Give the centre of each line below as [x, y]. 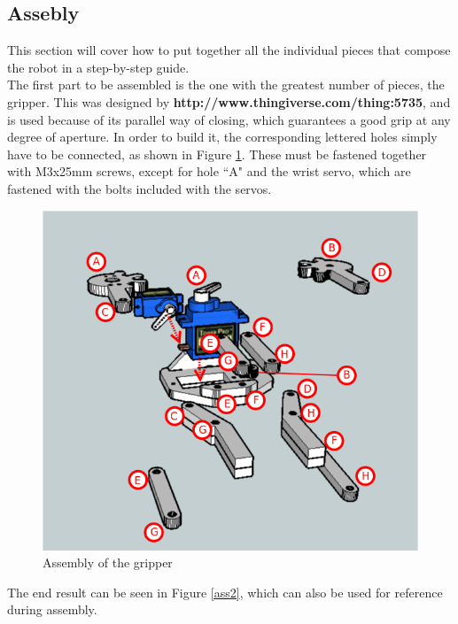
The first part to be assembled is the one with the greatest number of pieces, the [226, 85]
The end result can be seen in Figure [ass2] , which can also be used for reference [225, 592]
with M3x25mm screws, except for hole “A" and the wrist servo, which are [209, 171]
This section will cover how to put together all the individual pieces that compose [229, 50]
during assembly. [52, 609]
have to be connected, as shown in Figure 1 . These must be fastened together [217, 154]
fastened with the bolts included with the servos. [140, 188]
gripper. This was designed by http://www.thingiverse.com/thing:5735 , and [229, 101]
